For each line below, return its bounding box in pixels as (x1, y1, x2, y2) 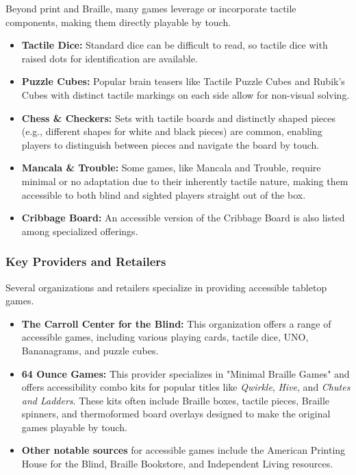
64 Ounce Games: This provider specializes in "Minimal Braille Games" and (21, 366, 350, 380)
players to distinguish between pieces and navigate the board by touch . (21, 137, 320, 151)
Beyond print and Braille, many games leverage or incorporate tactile (5, 1, 296, 15)
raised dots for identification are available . (21, 51, 198, 65)
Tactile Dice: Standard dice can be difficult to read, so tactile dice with (21, 38, 328, 52)
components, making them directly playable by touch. (5, 14, 231, 29)
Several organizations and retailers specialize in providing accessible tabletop (5, 280, 327, 294)
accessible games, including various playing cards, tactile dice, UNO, (21, 330, 309, 344)
